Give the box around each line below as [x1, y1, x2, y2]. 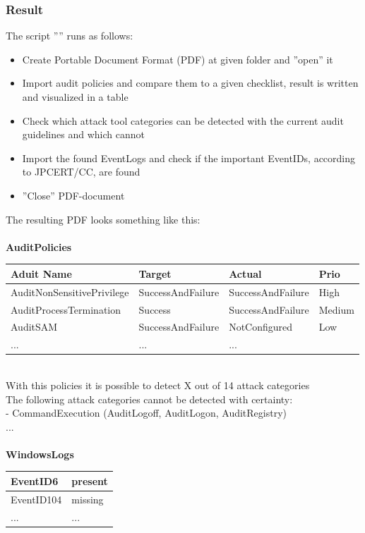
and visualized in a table [22, 90, 128, 104]
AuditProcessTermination [11, 302, 121, 317]
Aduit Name [11, 266, 72, 281]
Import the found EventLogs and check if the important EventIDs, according [22, 150, 356, 165]
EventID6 [11, 473, 59, 488]
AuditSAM [11, 319, 58, 334]
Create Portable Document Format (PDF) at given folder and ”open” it [22, 51, 333, 66]
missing [71, 491, 104, 506]
